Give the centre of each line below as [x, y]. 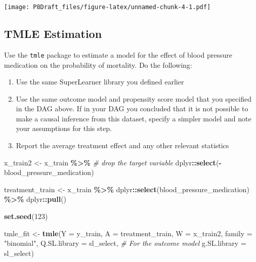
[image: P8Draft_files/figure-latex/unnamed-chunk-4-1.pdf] [108, 7]
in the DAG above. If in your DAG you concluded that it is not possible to [132, 108]
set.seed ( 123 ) [26, 216]
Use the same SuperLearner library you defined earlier [100, 82]
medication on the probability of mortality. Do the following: [98, 64]
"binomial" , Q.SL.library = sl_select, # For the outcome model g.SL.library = [125, 243]
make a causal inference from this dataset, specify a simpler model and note [134, 118]
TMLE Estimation [53, 34]
